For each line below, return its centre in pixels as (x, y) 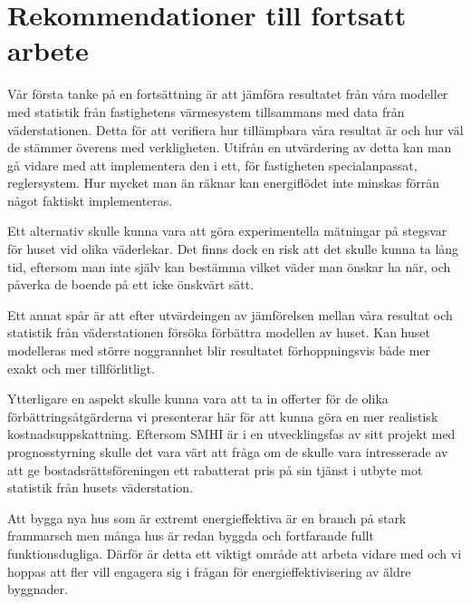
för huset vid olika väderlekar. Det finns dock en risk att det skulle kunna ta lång (233, 249)
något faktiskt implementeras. (90, 200)
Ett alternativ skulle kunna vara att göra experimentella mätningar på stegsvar (227, 231)
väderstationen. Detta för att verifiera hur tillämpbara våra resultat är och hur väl (235, 129)
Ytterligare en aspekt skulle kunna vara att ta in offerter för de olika (198, 399)
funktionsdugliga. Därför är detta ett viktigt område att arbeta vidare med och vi (235, 553)
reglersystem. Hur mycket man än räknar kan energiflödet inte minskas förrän (224, 183)
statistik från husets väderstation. (101, 487)
